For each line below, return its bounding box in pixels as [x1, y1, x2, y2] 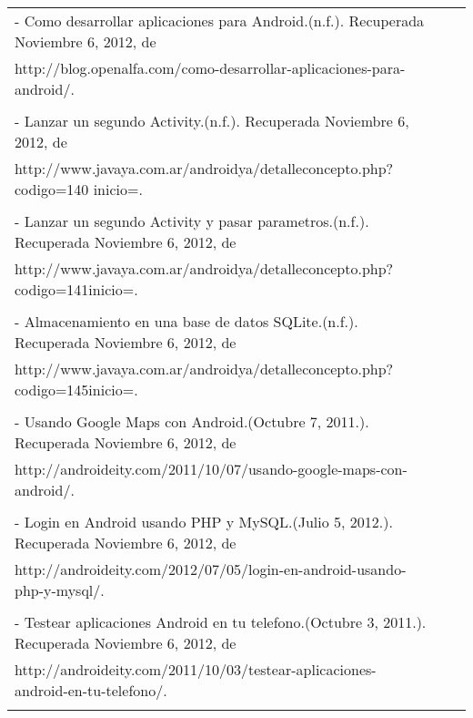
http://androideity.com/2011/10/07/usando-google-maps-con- [15, 458, 408, 479]
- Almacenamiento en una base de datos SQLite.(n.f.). [15, 311, 358, 332]
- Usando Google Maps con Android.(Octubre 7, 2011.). [15, 411, 369, 432]
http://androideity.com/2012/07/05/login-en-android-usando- [15, 559, 407, 580]
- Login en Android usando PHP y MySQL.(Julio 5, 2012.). [15, 511, 393, 532]
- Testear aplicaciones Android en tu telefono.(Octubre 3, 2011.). [15, 611, 427, 632]
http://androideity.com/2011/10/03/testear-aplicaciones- [15, 659, 377, 680]
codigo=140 [15, 179, 89, 200]
